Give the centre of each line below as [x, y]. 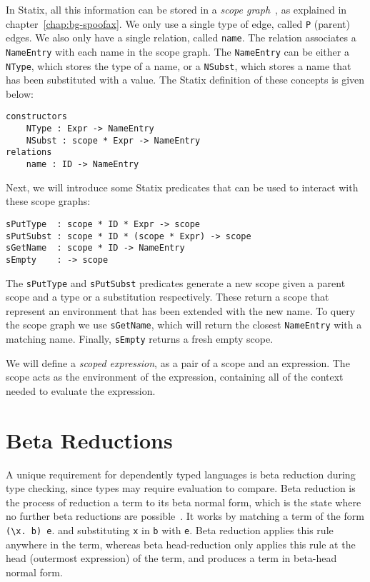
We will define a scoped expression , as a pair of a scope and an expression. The [178, 362]
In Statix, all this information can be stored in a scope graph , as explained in [176, 9]
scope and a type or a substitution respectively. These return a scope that [167, 297]
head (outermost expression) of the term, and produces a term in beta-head [171, 558]
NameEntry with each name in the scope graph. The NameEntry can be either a [177, 51]
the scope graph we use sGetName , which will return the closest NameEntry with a [184, 325]
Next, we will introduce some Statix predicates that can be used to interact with [182, 187]
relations [29, 152]
